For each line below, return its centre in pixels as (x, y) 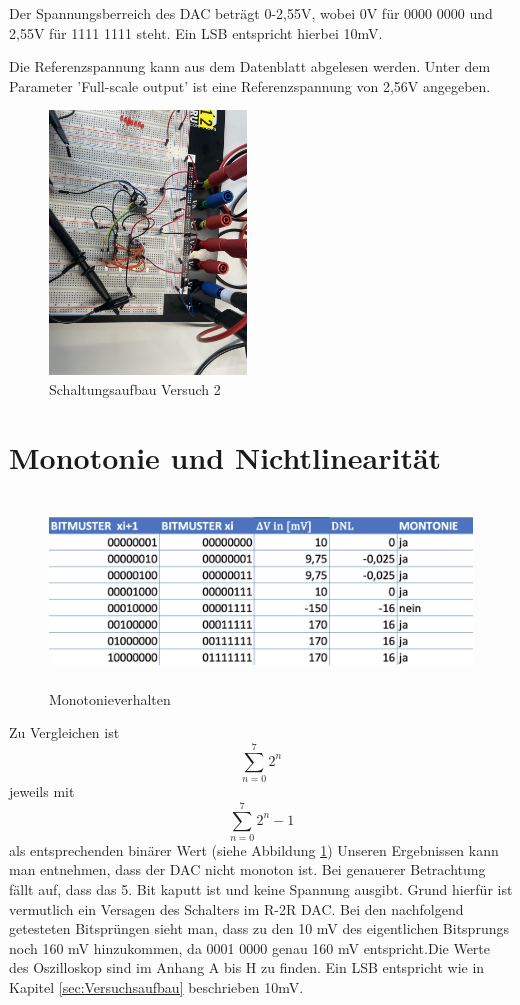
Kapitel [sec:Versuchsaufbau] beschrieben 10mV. (156, 987)
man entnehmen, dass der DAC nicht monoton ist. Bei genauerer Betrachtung (247, 869)
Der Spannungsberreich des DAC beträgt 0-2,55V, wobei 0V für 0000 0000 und (251, 13)
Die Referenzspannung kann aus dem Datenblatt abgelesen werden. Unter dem (250, 66)
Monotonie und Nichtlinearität (225, 457)
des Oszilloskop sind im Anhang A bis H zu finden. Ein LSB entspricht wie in (247, 967)
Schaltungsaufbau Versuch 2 (135, 388)
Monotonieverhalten (110, 698)
